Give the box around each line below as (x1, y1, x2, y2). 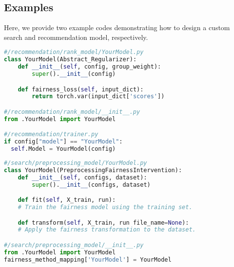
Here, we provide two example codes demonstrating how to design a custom (4, 22, 230, 33)
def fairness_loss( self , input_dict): (18, 86, 144, 93)
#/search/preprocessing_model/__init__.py (4, 241, 144, 249)
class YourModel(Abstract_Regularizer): (4, 56, 137, 63)
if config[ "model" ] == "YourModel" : (4, 138, 123, 145)
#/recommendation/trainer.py (4, 131, 98, 138)
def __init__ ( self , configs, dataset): (18, 174, 147, 181)
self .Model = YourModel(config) (11, 145, 116, 153)
